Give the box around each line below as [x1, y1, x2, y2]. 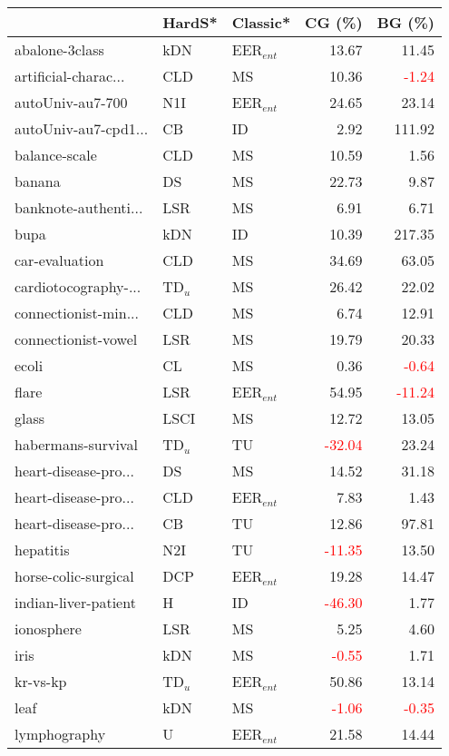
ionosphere [15, 618, 82, 639]
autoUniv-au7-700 [15, 92, 128, 113]
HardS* [162, 12, 218, 33]
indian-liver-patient [15, 592, 136, 613]
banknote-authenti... [15, 197, 143, 218]
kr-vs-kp [15, 671, 67, 692]
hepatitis [15, 539, 70, 560]
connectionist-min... [15, 302, 139, 323]
